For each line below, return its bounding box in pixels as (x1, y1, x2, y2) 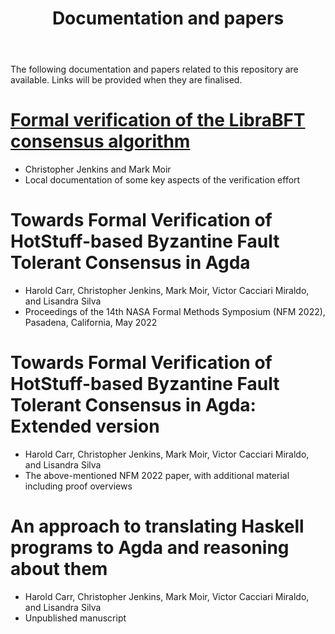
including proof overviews (24, 480, 133, 492)
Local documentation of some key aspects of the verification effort (24, 174, 301, 186)
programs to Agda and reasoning (10, 537, 290, 559)
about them (10, 558, 108, 581)
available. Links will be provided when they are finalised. (10, 74, 243, 86)
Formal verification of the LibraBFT (10, 109, 306, 132)
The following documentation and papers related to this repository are (10, 63, 299, 76)
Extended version (10, 415, 160, 438)
